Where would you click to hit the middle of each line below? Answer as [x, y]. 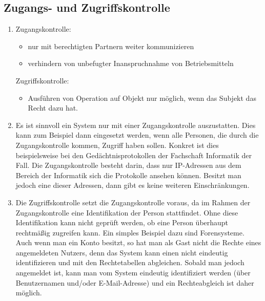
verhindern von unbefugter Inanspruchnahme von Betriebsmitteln [131, 63]
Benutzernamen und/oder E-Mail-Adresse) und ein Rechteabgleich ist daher [135, 282]
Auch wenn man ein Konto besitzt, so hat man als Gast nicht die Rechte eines [138, 242]
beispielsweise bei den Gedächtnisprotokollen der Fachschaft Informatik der [134, 155]
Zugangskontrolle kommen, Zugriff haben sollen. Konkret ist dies [117, 145]
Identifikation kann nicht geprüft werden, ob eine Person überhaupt [122, 222]
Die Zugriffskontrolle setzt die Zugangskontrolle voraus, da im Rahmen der [133, 202]
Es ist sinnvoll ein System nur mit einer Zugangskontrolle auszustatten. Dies [136, 125]
